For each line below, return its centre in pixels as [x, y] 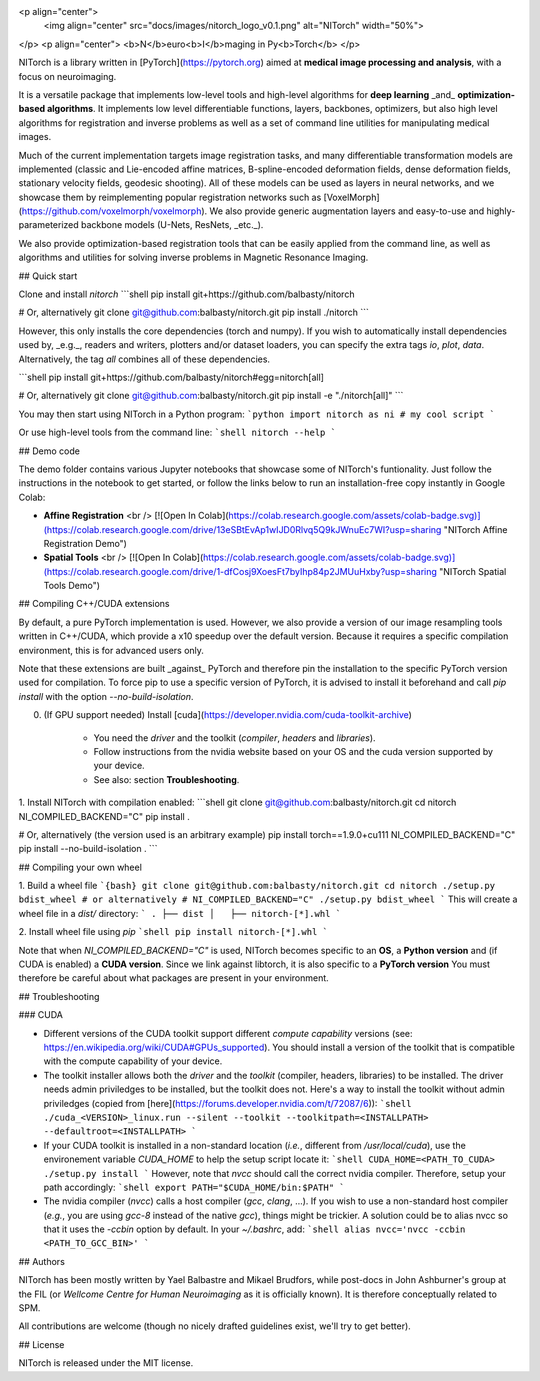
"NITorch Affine [475, 529]
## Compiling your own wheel [80, 867]
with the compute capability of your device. [133, 1061]
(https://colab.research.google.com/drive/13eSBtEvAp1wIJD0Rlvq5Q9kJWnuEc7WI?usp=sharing [242, 529]
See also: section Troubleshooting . [166, 779]
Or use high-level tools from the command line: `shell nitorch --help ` [177, 432]
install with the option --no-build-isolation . [106, 696]
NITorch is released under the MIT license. [106, 1363]
